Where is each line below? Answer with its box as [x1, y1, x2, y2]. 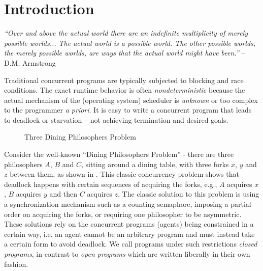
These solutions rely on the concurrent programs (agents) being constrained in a [4, 219, 254, 229]
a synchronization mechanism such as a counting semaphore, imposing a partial [4, 199, 251, 209]
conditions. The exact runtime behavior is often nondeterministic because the [4, 85, 245, 95]
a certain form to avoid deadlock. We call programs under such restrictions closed [4, 238, 257, 249]
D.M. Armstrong [4, 57, 56, 68]
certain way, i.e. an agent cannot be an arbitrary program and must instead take [4, 228, 255, 239]
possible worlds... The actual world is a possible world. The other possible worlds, [4, 37, 256, 48]
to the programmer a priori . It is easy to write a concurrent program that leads [4, 104, 252, 115]
